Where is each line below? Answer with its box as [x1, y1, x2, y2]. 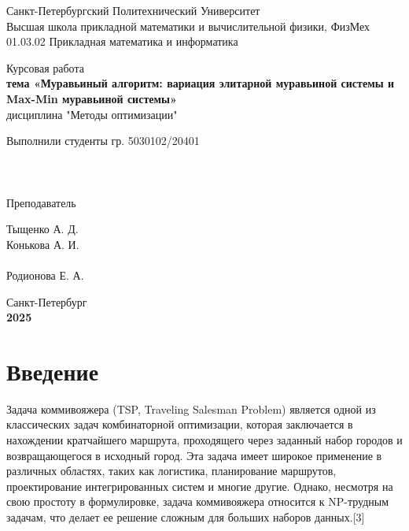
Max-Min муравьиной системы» [6, 90, 177, 106]
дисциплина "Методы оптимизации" [6, 106, 178, 122]
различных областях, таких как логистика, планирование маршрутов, [6, 462, 337, 479]
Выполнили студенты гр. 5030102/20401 [6, 132, 200, 149]
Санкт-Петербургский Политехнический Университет [6, 2, 260, 18]
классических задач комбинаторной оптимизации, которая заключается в [6, 416, 353, 433]
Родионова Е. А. [6, 266, 84, 283]
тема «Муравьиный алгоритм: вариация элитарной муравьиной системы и [6, 75, 395, 91]
